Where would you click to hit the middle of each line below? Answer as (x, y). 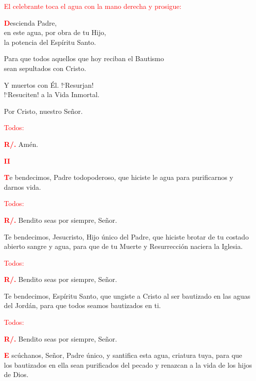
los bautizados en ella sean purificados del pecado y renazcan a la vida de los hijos (128, 364)
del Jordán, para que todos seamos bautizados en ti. (82, 305)
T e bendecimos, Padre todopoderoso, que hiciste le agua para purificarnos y (119, 177)
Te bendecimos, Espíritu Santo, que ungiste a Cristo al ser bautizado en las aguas (127, 295)
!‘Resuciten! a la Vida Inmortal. (52, 94)
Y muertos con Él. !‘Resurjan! (49, 85)
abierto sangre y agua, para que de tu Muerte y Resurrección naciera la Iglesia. (123, 246)
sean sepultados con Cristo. (45, 68)
